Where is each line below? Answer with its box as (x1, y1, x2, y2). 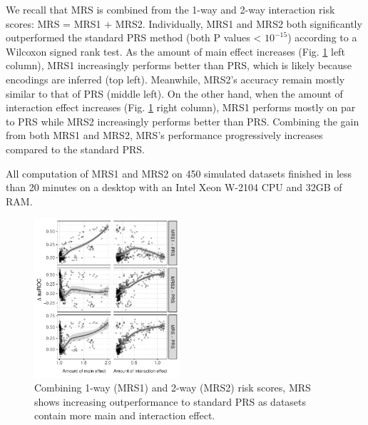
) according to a (287, 30, 357, 45)
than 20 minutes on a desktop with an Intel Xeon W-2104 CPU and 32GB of (6, 180, 342, 195)
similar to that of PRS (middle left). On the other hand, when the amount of (6, 86, 343, 101)
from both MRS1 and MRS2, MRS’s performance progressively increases (6, 128, 323, 143)
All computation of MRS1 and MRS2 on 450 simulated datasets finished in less (6, 165, 352, 180)
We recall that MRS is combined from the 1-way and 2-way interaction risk (6, 2, 335, 16)
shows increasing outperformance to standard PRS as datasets (34, 394, 307, 409)
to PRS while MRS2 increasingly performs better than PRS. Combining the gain (6, 113, 359, 128)
